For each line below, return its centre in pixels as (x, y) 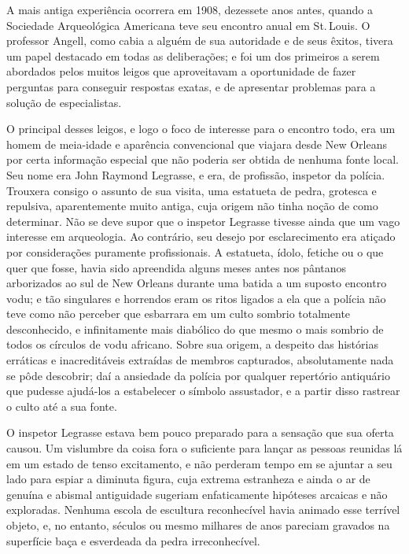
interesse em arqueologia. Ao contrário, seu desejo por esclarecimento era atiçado (201, 236)
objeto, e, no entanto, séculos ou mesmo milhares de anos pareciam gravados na (198, 525)
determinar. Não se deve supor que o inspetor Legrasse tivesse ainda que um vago (203, 221)
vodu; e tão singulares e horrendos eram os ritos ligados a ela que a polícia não (196, 298)
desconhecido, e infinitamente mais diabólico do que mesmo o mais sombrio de (195, 329)
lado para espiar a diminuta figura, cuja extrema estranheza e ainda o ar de (188, 479)
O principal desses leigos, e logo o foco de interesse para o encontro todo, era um (201, 129)
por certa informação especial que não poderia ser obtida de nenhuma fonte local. (203, 159)
